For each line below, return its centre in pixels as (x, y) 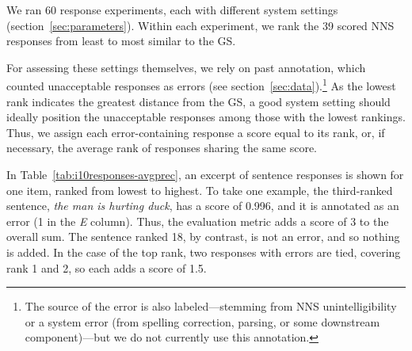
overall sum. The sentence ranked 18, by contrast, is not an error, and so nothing (203, 237)
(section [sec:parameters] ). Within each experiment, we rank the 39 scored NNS (200, 25)
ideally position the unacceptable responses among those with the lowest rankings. (206, 117)
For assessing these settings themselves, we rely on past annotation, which (186, 67)
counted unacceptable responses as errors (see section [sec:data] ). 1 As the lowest (201, 85)
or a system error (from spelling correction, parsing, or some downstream (202, 321)
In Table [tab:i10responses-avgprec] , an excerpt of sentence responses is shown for (205, 174)
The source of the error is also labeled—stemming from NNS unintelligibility (211, 306)
